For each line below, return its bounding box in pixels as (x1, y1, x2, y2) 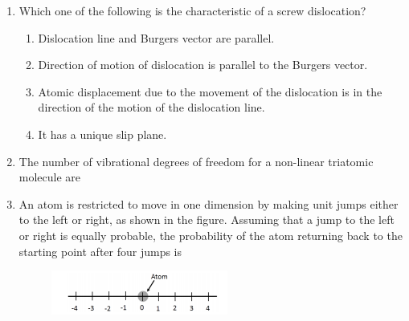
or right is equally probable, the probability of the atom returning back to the (18, 226, 403, 243)
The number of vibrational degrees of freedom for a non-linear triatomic (18, 152, 374, 169)
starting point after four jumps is (18, 242, 182, 259)
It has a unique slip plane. (38, 125, 167, 142)
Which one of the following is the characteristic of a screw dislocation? (18, 2, 366, 18)
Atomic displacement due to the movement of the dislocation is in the (38, 83, 382, 100)
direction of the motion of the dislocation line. (38, 99, 265, 116)
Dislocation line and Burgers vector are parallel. (38, 29, 275, 46)
